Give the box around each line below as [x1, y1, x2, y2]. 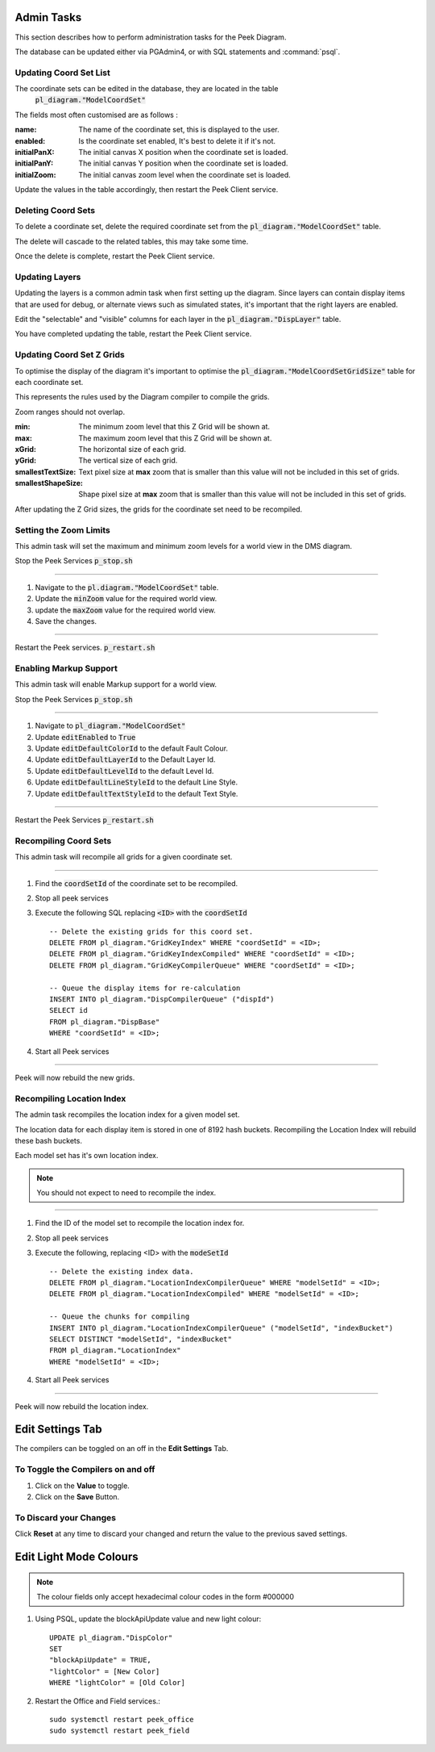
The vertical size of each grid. [78, 456, 178, 466]
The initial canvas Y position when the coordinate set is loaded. [78, 158, 288, 169]
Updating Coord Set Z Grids [14, 349, 125, 361]
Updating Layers [14, 271, 81, 282]
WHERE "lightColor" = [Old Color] [49, 1679, 185, 1687]
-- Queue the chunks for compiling [49, 1312, 190, 1321]
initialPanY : [14, 158, 54, 169]
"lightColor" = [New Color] [49, 1666, 160, 1676]
